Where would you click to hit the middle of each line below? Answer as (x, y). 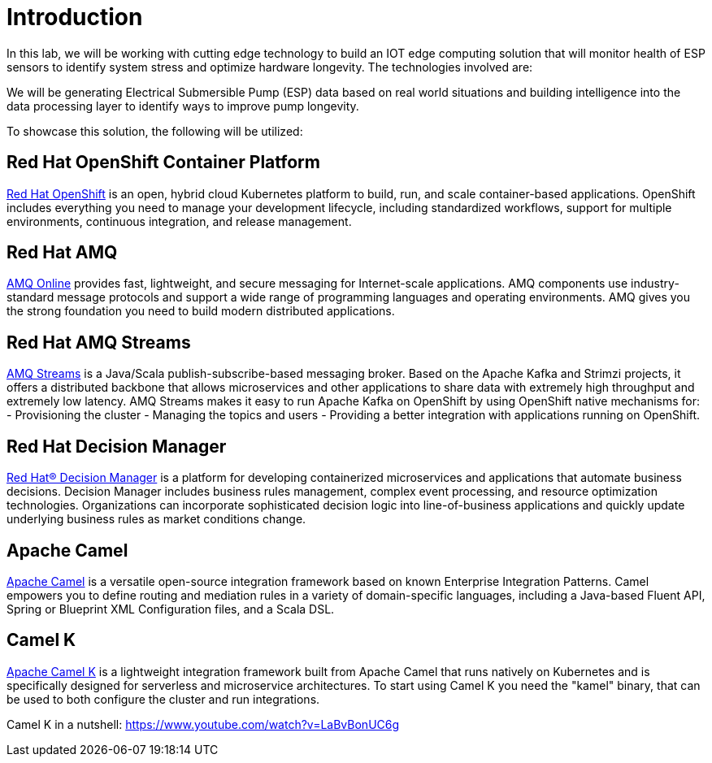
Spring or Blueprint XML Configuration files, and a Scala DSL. (171, 609)
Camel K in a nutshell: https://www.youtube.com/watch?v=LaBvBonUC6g (203, 724)
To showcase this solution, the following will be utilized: (155, 131)
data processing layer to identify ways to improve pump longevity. (183, 106)
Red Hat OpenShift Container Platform (163, 163)
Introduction (75, 17)
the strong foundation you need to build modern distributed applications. (201, 311)
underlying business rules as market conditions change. (156, 519)
